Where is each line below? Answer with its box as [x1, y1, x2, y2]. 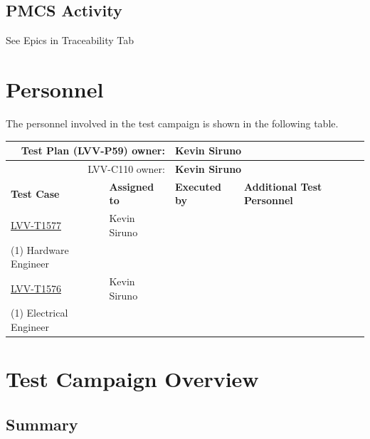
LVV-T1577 [11, 217, 61, 232]
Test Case [11, 186, 60, 201]
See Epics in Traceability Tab [6, 33, 134, 48]
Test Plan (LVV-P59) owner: [21, 143, 165, 158]
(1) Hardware [11, 242, 69, 257]
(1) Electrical [11, 305, 68, 320]
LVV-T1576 [11, 280, 61, 295]
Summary [6, 413, 78, 435]
